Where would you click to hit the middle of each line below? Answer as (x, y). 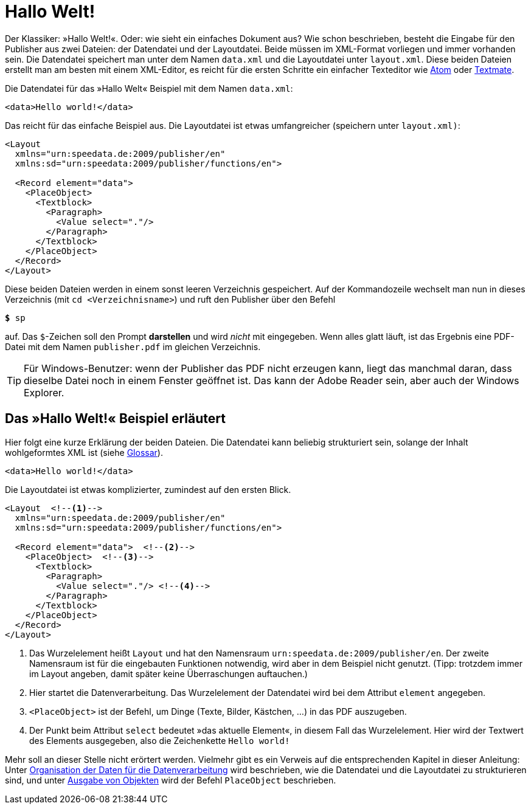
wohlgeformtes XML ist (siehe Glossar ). (84, 452)
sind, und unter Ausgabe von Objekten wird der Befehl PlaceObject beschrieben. (171, 780)
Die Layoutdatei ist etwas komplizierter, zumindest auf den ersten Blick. (148, 489)
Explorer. (44, 392)
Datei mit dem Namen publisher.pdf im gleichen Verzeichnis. (133, 346)
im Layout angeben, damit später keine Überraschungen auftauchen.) (168, 673)
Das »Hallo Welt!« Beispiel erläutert (115, 419)
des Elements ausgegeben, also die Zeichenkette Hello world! (160, 740)
